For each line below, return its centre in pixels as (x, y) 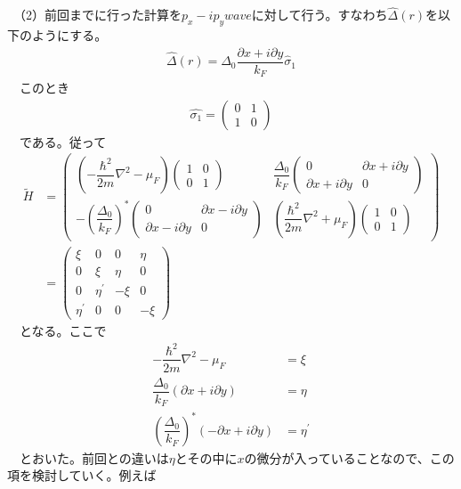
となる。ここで (63, 331)
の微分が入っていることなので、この (349, 457)
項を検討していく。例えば (82, 475)
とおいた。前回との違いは (94, 457)
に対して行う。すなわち (319, 15)
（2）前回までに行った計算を (100, 15)
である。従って (63, 141)
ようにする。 (69, 35)
